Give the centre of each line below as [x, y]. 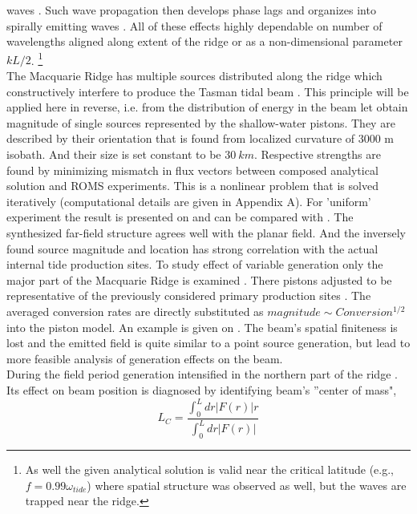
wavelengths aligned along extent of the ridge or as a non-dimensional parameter [204, 41]
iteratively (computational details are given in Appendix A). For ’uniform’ [189, 201]
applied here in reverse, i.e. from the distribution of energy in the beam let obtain [207, 107]
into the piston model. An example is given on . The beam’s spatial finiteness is [202, 327]
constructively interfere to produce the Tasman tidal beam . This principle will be [208, 91]
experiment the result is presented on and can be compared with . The [180, 217]
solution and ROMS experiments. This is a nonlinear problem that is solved [192, 186]
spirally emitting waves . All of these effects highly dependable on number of [194, 25]
